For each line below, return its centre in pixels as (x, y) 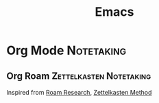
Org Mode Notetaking (66, 50)
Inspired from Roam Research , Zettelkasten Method (79, 92)
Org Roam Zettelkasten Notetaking (79, 76)
